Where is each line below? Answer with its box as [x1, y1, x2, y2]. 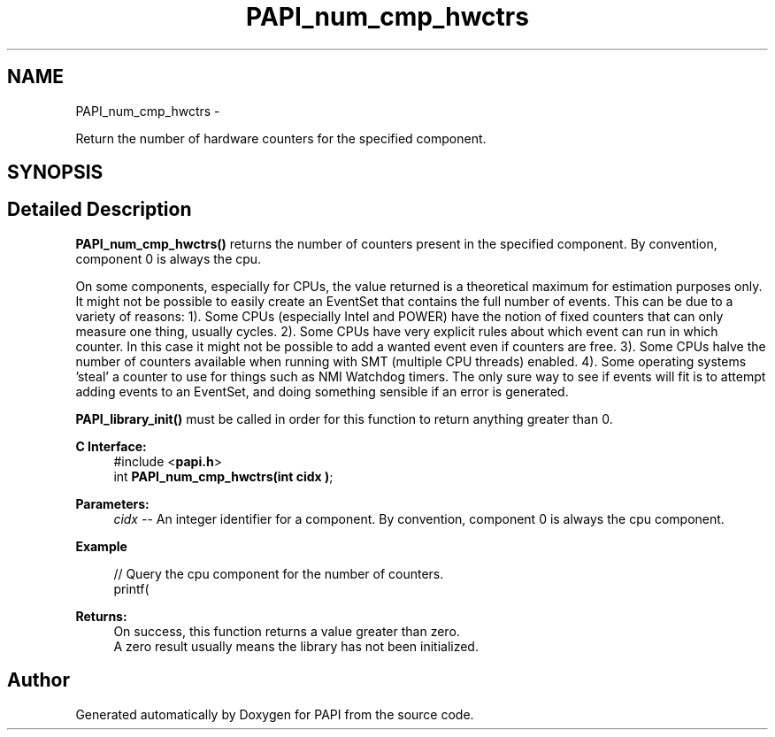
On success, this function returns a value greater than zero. [113, 623, 460, 639]
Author [7, 669, 70, 692]
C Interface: [75, 438, 147, 454]
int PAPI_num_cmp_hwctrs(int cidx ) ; [113, 468, 334, 484]
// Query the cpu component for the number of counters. [113, 565, 444, 581]
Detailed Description [7, 198, 192, 221]
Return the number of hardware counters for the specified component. [75, 130, 487, 146]
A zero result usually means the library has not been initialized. [113, 638, 479, 654]
